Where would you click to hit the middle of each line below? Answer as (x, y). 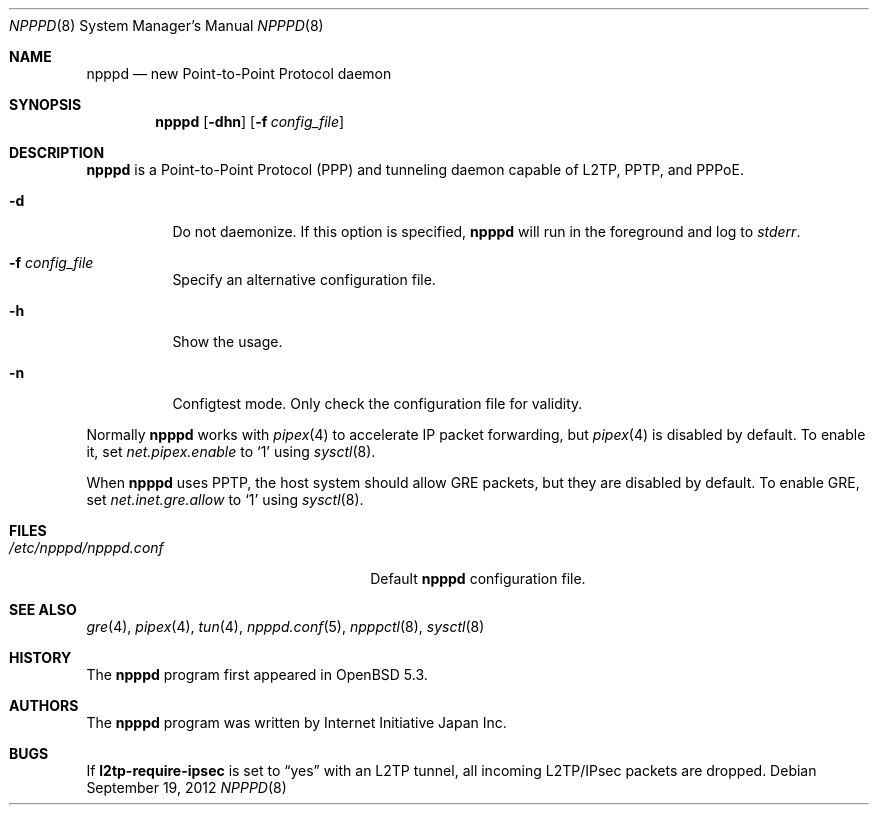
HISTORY (40, 657)
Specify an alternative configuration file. (304, 279)
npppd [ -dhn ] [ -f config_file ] (250, 121)
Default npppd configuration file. (478, 578)
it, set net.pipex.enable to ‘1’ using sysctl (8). (231, 451)
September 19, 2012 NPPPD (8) (186, 787)
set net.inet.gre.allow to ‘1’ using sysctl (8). (225, 499)
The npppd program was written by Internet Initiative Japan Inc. (296, 722)
